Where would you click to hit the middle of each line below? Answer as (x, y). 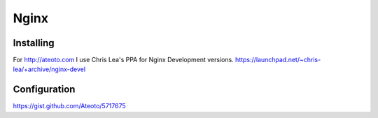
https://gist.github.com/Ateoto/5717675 (69, 106)
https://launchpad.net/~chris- (278, 60)
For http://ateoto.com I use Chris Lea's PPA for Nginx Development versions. (123, 60)
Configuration (44, 90)
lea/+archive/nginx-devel (49, 69)
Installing (34, 43)
